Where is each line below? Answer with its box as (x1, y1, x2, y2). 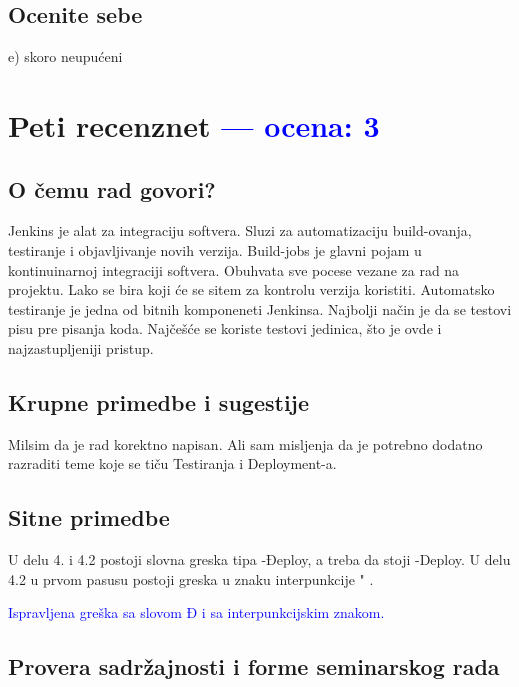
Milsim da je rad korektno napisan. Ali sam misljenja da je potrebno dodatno (8, 433, 483, 454)
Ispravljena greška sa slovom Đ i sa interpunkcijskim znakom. (8, 602, 385, 623)
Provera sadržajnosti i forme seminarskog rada (8, 651, 500, 682)
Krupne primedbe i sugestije (8, 386, 310, 417)
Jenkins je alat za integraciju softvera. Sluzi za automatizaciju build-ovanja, (8, 220, 472, 241)
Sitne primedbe (8, 502, 170, 533)
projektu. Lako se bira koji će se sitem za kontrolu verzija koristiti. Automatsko (8, 279, 495, 300)
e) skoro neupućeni (8, 46, 123, 67)
